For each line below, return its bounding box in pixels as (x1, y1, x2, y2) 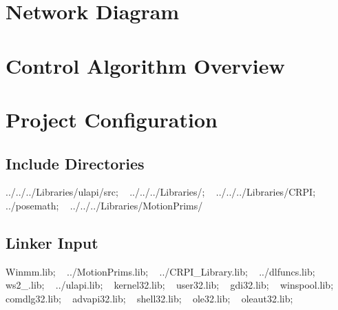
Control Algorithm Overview (6, 51, 285, 79)
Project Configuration (6, 105, 218, 133)
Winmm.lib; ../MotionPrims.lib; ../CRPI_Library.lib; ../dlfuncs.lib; (6, 264, 315, 278)
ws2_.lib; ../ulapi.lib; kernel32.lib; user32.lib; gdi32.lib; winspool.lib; (6, 278, 334, 292)
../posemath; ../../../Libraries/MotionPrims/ (6, 198, 203, 212)
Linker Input (6, 231, 98, 253)
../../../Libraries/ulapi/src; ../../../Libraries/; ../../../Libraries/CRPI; (6, 185, 316, 199)
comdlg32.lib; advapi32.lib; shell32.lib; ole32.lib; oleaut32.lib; (6, 291, 293, 305)
